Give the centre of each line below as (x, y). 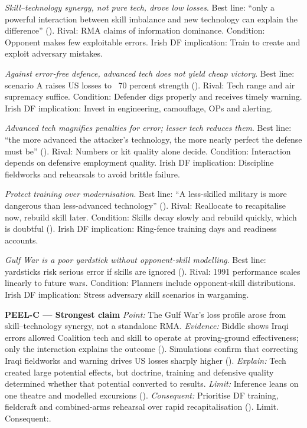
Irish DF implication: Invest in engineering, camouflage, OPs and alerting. (139, 108)
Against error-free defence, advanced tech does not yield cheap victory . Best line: (150, 73)
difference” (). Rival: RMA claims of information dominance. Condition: (135, 30)
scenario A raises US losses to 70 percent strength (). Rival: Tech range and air (150, 85)
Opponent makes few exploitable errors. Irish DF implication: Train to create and (153, 42)
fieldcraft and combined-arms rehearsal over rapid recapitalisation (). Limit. (142, 406)
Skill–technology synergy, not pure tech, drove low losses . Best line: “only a (140, 7)
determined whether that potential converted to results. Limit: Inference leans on (152, 383)
